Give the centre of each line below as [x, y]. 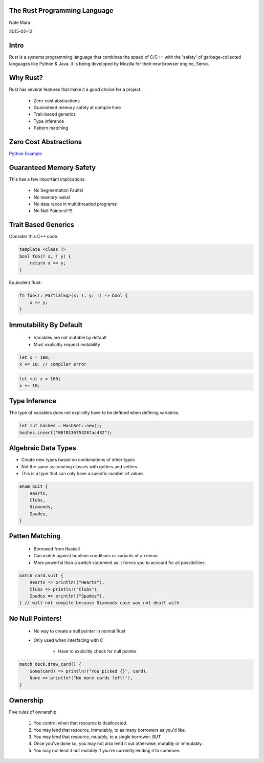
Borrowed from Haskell [57, 549]
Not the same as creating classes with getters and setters [79, 466]
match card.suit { [41, 575]
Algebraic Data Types [43, 448]
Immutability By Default [46, 325]
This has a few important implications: [47, 179]
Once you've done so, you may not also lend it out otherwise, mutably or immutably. [118, 743]
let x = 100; [35, 357]
